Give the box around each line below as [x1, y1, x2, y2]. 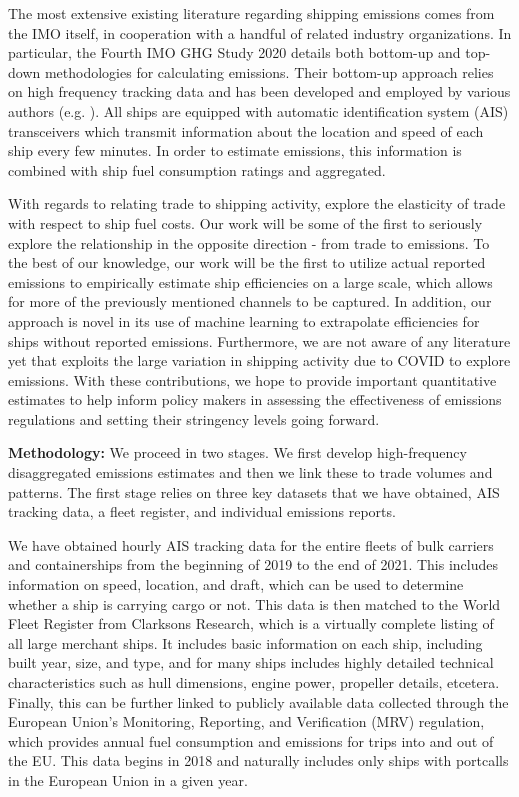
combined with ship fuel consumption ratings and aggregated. [8, 159, 386, 180]
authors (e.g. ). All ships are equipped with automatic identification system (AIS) [8, 100, 509, 121]
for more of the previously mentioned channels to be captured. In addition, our [8, 291, 492, 312]
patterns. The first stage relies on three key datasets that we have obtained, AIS [8, 481, 500, 502]
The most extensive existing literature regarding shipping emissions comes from [8, 3, 495, 23]
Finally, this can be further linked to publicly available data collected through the [8, 691, 509, 712]
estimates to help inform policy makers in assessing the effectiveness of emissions [8, 389, 502, 410]
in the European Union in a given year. [8, 769, 248, 790]
